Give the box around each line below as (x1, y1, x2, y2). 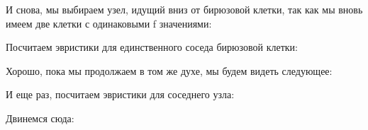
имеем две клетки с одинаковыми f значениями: (6, 16, 212, 30)
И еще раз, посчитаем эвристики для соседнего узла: (6, 87, 235, 102)
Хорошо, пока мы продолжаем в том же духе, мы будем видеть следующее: (6, 63, 333, 78)
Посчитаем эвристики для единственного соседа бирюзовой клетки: (6, 40, 298, 54)
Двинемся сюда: (6, 110, 74, 125)
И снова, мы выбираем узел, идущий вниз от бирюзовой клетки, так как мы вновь (6, 2, 363, 16)
